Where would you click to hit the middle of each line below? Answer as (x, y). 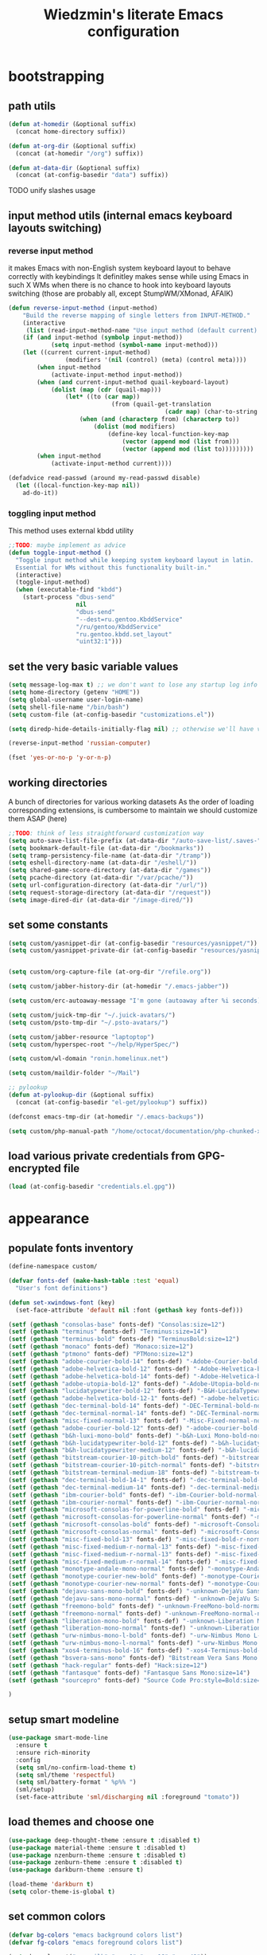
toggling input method (52, 513)
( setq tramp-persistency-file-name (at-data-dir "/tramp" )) (110, 856)
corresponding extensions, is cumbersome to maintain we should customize (133, 810)
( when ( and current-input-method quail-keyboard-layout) (133, 382)
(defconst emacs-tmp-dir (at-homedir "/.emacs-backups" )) (106, 1117)
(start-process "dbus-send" (69, 597)
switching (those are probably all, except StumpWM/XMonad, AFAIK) (121, 293)
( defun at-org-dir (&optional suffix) (72, 146)
